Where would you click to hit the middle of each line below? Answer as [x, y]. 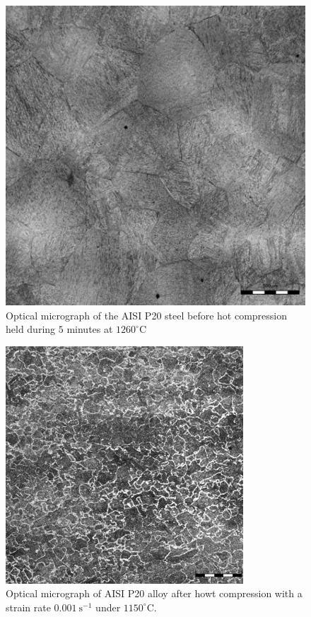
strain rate [28, 607]
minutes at [90, 329]
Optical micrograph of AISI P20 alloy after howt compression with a [154, 593]
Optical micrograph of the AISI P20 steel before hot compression [147, 315]
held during [31, 329]
